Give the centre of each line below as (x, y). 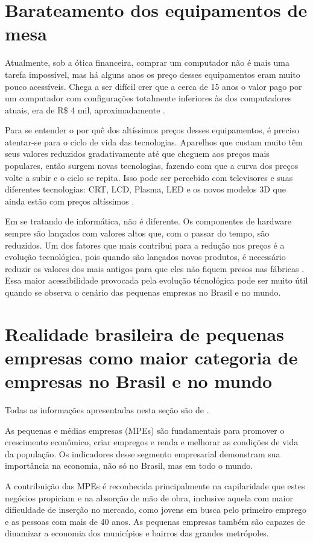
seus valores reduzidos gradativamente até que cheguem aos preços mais (137, 154)
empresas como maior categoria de (151, 357)
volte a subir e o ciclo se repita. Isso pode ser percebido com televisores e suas (149, 177)
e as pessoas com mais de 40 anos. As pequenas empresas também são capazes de (155, 521)
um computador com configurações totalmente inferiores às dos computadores (148, 98)
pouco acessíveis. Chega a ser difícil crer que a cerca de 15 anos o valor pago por (153, 86)
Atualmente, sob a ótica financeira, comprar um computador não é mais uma (147, 62)
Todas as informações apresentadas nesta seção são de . (107, 410)
